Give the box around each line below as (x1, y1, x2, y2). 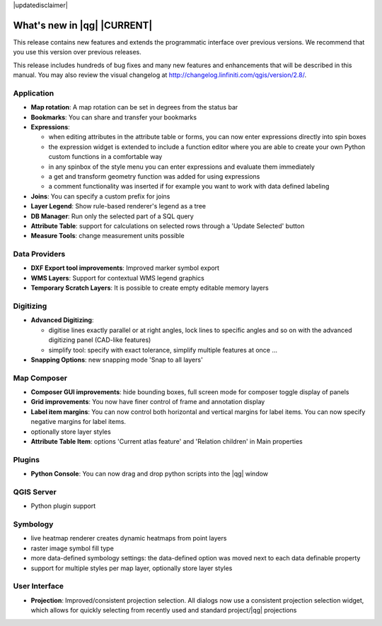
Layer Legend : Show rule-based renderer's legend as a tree (30, 202, 207, 211)
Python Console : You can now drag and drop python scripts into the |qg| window (30, 470, 269, 478)
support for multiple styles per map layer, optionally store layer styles (30, 564, 233, 572)
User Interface (13, 581, 64, 591)
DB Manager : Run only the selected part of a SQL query (30, 212, 194, 220)
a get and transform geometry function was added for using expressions (48, 172, 260, 180)
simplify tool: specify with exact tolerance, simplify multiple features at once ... (48, 346, 278, 354)
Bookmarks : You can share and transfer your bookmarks (30, 113, 197, 122)
